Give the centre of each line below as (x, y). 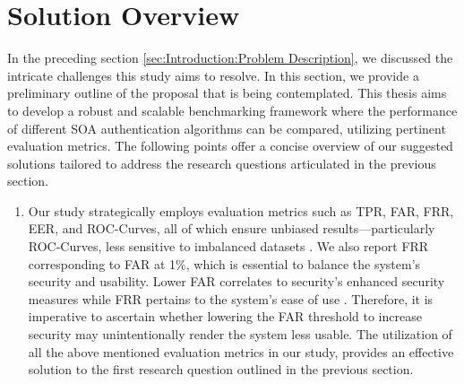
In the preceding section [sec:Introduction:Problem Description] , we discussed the (230, 58)
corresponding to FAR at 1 (102, 263)
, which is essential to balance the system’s (303, 263)
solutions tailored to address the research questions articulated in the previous (222, 163)
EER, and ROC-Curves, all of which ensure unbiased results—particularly (232, 228)
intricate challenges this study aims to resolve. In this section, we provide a (213, 75)
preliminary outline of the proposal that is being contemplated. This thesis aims (227, 93)
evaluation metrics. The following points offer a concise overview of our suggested (230, 146)
